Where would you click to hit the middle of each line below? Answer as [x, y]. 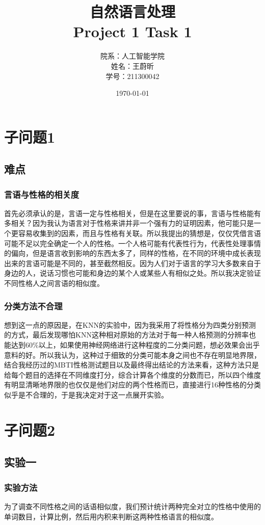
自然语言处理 [132, 11]
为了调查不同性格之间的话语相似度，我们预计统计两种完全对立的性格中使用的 [132, 506]
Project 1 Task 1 [132, 31]
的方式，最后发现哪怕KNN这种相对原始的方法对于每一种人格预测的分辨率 [126, 335]
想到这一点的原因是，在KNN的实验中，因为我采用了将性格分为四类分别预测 [130, 324]
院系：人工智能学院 [132, 56]
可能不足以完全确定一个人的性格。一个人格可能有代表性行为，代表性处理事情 [132, 243]
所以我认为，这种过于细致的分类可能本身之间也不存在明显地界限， [150, 355]
